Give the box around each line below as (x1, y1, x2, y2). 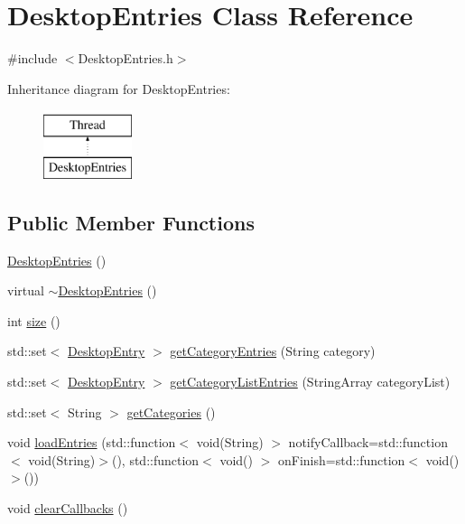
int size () (7, 311, 60, 330)
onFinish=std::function (277, 450, 405, 469)
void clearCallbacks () (7, 499, 128, 518)
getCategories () (126, 402, 216, 421)
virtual (7, 281, 44, 300)
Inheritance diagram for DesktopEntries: (7, 79, 230, 98)
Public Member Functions (7, 208, 255, 236)
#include (7, 49, 58, 68)
